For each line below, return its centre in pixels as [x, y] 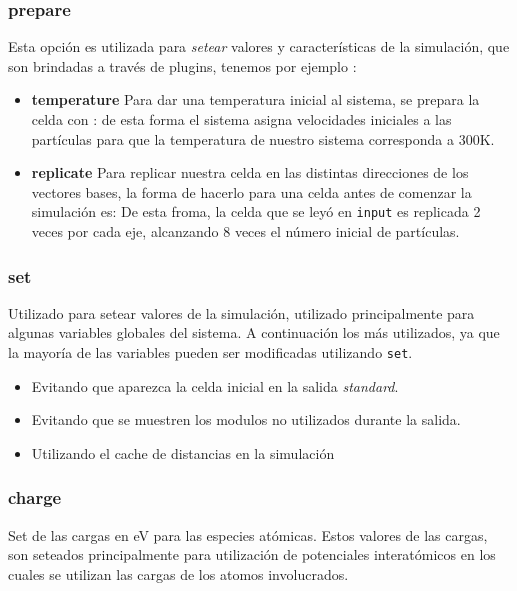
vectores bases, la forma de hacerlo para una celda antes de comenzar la [251, 191]
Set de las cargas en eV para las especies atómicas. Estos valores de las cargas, [248, 534]
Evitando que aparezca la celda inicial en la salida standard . [215, 385]
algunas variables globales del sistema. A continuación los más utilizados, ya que [254, 332]
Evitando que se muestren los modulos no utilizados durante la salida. [246, 419]
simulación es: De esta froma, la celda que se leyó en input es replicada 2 [256, 211]
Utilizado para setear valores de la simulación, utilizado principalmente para [241, 312]
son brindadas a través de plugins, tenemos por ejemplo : [182, 65]
